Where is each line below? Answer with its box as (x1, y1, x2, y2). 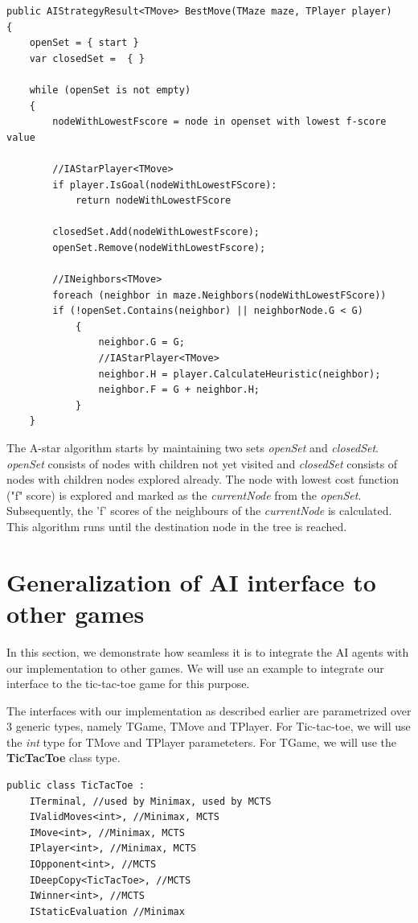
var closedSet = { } (29, 52, 145, 64)
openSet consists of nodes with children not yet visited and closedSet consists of (6, 455, 398, 472)
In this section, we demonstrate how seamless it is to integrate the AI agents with (6, 643, 409, 660)
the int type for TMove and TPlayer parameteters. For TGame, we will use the (6, 733, 397, 750)
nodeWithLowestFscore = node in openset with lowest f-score (52, 116, 387, 128)
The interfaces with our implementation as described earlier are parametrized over (6, 702, 412, 719)
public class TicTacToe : (6, 780, 145, 792)
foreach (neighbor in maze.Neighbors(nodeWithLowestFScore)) (52, 289, 387, 301)
